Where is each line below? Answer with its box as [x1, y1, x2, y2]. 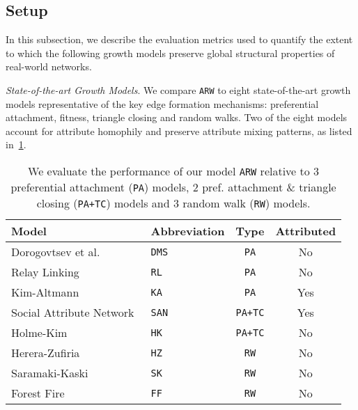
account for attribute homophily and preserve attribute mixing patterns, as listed [6, 123, 352, 138]
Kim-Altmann [11, 284, 79, 301]
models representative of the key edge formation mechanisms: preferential [6, 96, 319, 111]
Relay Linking [11, 264, 79, 281]
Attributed [275, 223, 336, 239]
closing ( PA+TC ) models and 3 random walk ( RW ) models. [36, 195, 311, 212]
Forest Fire [11, 385, 65, 402]
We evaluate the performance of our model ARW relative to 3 [28, 163, 320, 180]
